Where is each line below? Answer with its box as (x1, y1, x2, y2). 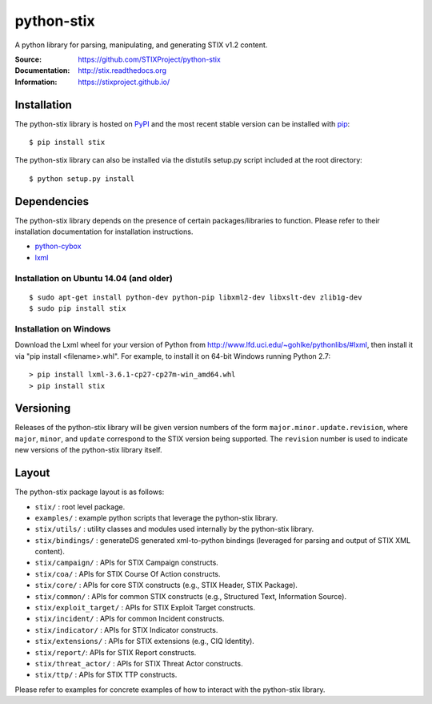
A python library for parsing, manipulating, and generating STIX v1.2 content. (14, 40, 268, 50)
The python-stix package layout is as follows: (14, 487, 165, 497)
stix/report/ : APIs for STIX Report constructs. (34, 647, 197, 657)
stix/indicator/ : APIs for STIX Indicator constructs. (34, 625, 218, 634)
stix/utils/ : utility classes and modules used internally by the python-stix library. (34, 525, 314, 534)
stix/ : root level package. (34, 501, 126, 512)
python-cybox (34, 241, 82, 251)
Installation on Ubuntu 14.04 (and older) (14, 272, 174, 284)
